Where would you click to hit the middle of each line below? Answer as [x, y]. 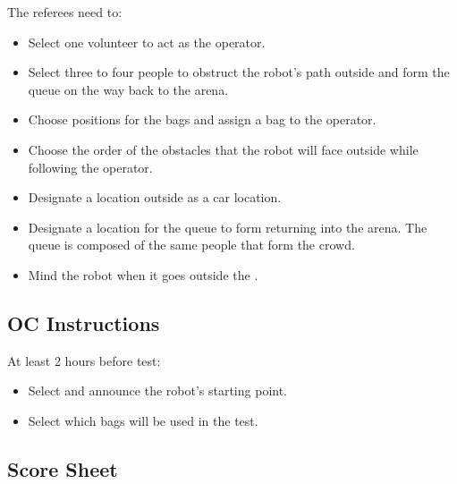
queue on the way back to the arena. [128, 89]
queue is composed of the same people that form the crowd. [191, 245]
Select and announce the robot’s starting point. [158, 391]
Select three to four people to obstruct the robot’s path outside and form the [239, 72]
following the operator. [90, 167]
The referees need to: [65, 12]
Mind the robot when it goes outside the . [143, 274]
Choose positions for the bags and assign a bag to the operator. [202, 119]
